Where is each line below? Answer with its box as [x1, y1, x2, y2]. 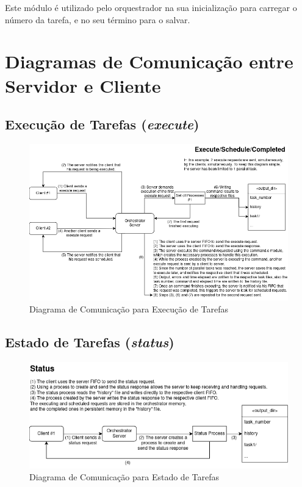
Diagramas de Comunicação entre [5, 49, 293, 74]
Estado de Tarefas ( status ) [5, 332, 174, 351]
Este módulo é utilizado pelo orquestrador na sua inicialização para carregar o [5, 1, 297, 13]
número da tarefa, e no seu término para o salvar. [5, 13, 190, 26]
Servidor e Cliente [5, 73, 161, 98]
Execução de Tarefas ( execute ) [5, 115, 200, 134]
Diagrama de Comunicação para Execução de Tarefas [29, 302, 229, 315]
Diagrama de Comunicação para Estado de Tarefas [29, 471, 219, 483]
